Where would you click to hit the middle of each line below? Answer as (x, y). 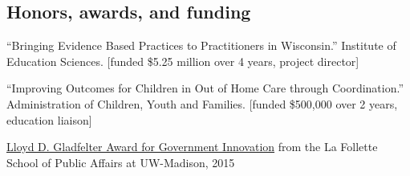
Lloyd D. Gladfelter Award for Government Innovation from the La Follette (192, 147)
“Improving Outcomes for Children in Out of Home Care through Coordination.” (205, 88)
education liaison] (49, 119)
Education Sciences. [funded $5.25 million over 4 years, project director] (183, 61)
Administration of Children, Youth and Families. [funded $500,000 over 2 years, (202, 103)
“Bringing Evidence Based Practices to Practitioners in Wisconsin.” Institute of (201, 45)
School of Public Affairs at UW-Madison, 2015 (121, 162)
